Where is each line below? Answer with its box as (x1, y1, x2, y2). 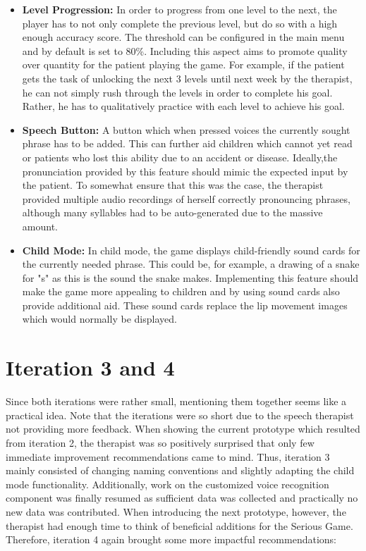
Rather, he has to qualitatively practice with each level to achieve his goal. (22, 99, 345, 113)
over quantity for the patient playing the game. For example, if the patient (22, 57, 345, 72)
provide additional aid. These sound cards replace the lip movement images (22, 297, 348, 312)
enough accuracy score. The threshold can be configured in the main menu (22, 30, 345, 44)
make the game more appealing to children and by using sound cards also (22, 284, 340, 299)
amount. (22, 218, 58, 233)
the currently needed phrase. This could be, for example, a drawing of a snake (22, 256, 360, 271)
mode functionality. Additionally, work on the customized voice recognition (6, 476, 329, 491)
